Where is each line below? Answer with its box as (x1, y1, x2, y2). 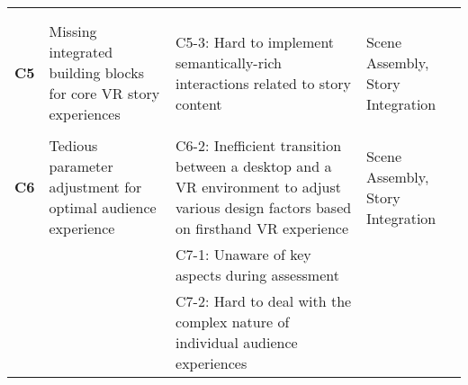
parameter (49, 156, 113, 176)
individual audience (175, 332, 298, 353)
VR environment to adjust (175, 176, 341, 197)
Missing (49, 21, 97, 41)
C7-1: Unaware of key (175, 244, 311, 264)
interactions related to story (175, 72, 352, 94)
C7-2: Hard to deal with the (175, 291, 352, 311)
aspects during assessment (175, 264, 339, 285)
